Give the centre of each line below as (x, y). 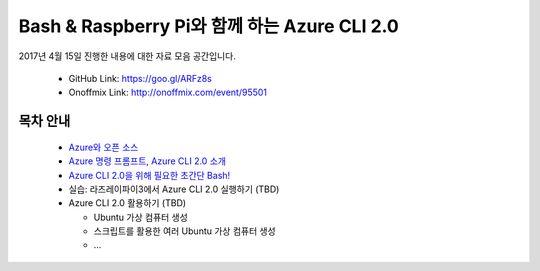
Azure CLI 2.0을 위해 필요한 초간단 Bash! (149, 175)
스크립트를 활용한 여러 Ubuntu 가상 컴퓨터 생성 (184, 231)
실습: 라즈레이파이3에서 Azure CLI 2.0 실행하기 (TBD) (174, 189)
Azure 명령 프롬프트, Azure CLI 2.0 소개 (147, 161)
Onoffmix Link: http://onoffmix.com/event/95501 (168, 92)
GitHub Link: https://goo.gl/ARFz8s (140, 78)
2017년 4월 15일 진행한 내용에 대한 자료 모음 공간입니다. (127, 56)
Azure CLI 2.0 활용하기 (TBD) (127, 203)
